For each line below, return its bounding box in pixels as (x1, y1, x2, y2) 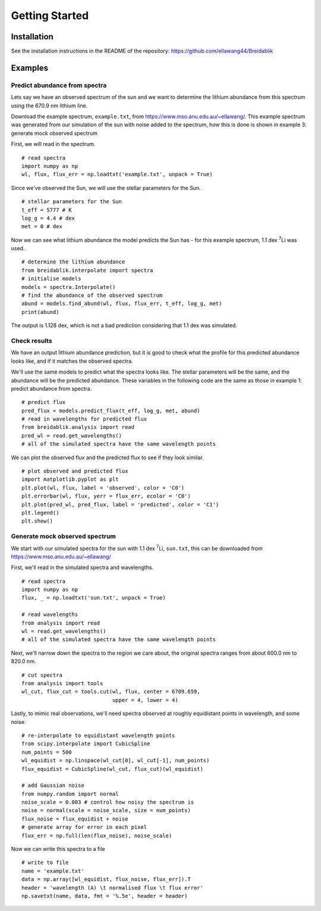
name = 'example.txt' (21, 868, 84, 874)
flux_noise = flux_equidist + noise (21, 815, 128, 822)
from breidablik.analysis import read (21, 424, 135, 431)
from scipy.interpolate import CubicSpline (21, 741, 150, 747)
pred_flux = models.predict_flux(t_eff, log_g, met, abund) (21, 407, 200, 414)
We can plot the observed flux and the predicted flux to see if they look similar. (11, 453, 204, 461)
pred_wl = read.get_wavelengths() (21, 432, 122, 439)
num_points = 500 (21, 748, 72, 755)
